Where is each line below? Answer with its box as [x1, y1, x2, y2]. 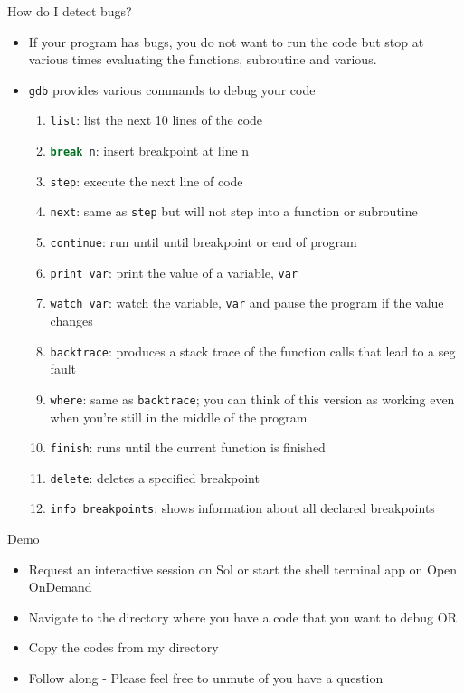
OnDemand [28, 577, 92, 596]
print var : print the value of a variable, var [50, 262, 298, 281]
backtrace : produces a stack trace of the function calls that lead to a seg [50, 341, 456, 360]
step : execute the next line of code [50, 171, 243, 190]
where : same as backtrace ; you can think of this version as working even [50, 389, 455, 408]
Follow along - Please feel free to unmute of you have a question [28, 669, 384, 688]
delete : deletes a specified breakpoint [50, 468, 260, 487]
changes [50, 311, 93, 330]
